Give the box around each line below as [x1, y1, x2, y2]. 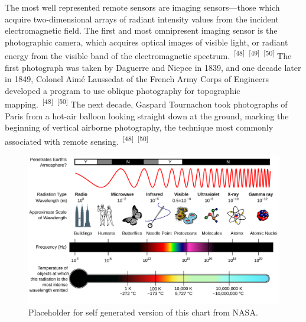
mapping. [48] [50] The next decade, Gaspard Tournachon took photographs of [5, 96, 288, 110]
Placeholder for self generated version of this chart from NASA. [28, 306, 258, 318]
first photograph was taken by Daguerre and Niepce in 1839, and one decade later [5, 61, 301, 73]
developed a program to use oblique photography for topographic [5, 84, 240, 96]
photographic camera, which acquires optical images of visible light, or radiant [5, 35, 288, 48]
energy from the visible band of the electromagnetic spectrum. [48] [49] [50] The [5, 48, 292, 62]
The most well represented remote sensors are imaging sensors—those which [5, 1, 280, 13]
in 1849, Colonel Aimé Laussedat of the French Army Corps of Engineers [5, 73, 269, 85]
